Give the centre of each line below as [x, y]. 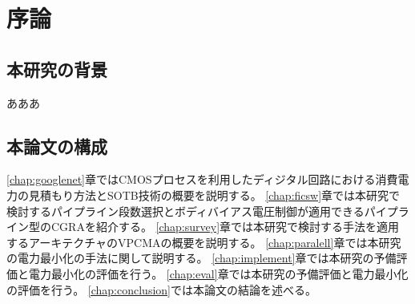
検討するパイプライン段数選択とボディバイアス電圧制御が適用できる [185, 211]
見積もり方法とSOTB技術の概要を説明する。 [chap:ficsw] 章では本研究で [214, 195]
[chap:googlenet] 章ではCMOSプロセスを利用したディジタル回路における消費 [202, 179]
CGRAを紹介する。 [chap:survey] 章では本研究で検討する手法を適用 [225, 227]
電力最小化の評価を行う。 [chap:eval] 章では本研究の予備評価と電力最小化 [218, 273]
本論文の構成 [57, 146]
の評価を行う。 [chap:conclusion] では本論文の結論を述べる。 [161, 289]
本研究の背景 [57, 69]
